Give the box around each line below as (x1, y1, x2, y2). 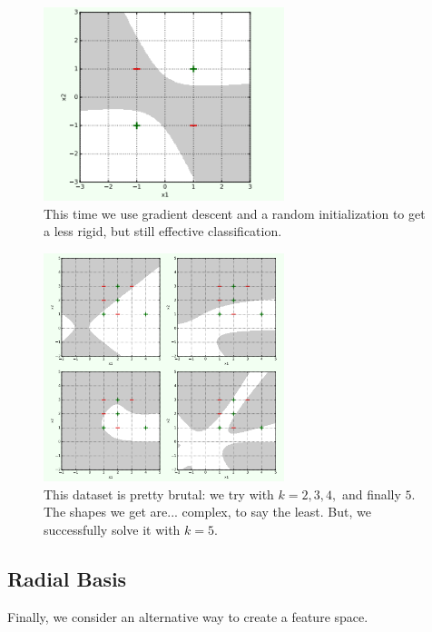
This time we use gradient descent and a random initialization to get (44, 203, 426, 222)
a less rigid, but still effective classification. (44, 222, 282, 241)
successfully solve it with (44, 520, 181, 539)
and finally (341, 484, 401, 503)
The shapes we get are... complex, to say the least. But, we (44, 502, 371, 521)
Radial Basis (7, 565, 127, 593)
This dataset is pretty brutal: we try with (44, 484, 274, 503)
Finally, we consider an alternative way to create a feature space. (7, 607, 368, 626)
